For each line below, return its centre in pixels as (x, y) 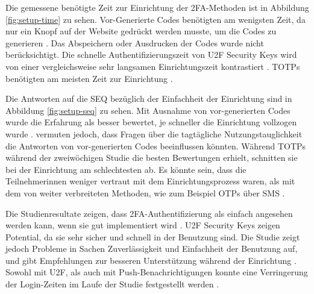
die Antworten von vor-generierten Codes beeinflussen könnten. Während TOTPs (156, 145)
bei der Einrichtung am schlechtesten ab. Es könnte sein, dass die (126, 169)
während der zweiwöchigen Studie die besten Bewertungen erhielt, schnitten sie (152, 158)
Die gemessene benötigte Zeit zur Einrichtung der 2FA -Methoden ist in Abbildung (157, 7)
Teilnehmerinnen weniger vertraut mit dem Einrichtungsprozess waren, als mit (150, 181)
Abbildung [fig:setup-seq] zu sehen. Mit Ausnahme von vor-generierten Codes (148, 110)
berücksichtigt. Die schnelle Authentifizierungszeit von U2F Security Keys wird (151, 55)
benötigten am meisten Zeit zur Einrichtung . (89, 78)
